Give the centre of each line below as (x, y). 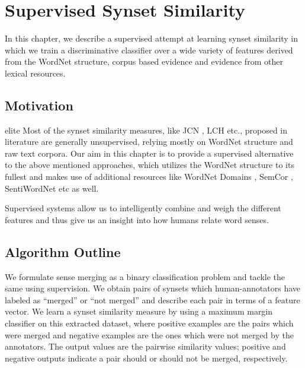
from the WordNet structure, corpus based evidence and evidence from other (144, 61)
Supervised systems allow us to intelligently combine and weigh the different (143, 208)
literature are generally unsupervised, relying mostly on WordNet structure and (149, 142)
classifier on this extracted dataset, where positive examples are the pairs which (149, 323)
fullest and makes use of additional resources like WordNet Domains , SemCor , (149, 177)
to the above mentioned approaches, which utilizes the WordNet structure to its (150, 165)
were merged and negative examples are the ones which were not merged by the (149, 334)
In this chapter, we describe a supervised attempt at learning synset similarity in (151, 38)
